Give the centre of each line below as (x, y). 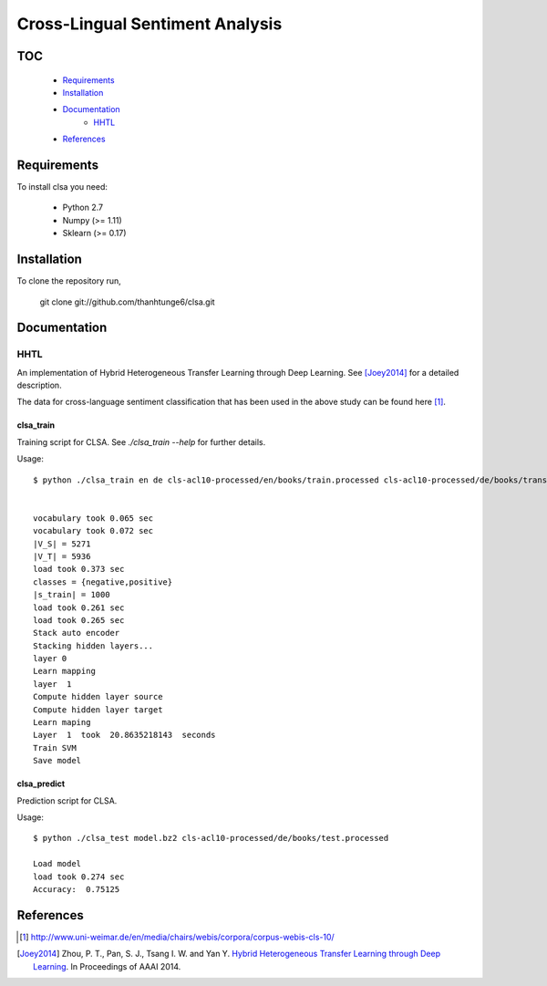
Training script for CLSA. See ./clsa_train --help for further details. (141, 441)
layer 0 (50, 659)
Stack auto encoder (77, 633)
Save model (57, 761)
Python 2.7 (83, 208)
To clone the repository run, (69, 281)
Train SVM (55, 747)
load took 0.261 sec (79, 607)
